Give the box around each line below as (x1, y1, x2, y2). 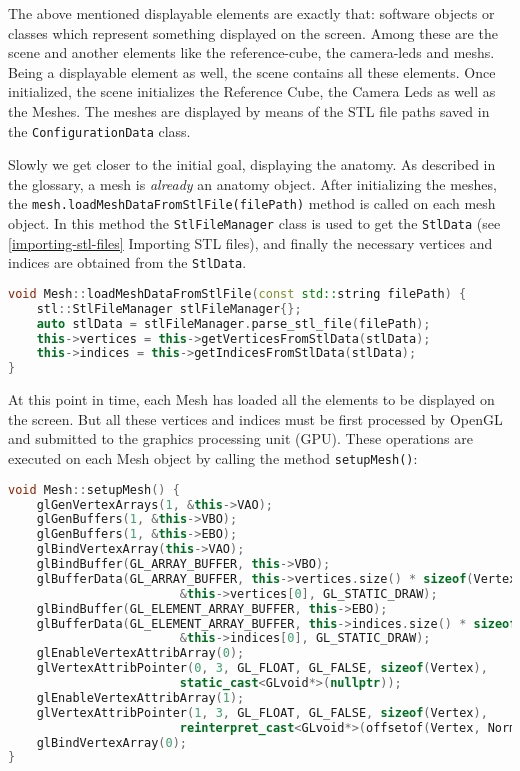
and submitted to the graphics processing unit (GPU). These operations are (8, 428, 473, 449)
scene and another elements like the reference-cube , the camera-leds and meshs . (8, 42, 495, 63)
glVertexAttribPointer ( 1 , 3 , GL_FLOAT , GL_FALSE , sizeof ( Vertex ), (36, 705, 488, 720)
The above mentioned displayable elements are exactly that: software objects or (8, 3, 495, 23)
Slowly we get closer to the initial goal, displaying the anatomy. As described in (8, 154, 496, 175)
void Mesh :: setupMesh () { (8, 482, 180, 497)
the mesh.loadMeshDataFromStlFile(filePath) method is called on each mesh (8, 193, 496, 214)
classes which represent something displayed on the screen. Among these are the (8, 22, 498, 43)
